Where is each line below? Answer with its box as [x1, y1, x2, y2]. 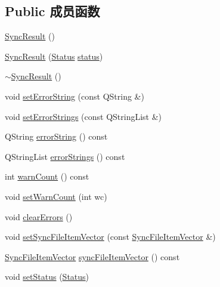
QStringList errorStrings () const [5, 150, 125, 162]
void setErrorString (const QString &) [5, 90, 144, 102]
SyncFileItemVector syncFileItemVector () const [5, 250, 180, 263]
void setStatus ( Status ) [5, 270, 89, 283]
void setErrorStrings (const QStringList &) [5, 110, 162, 122]
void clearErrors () [5, 210, 73, 223]
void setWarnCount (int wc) [5, 190, 107, 202]
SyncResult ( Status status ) [5, 50, 103, 62]
